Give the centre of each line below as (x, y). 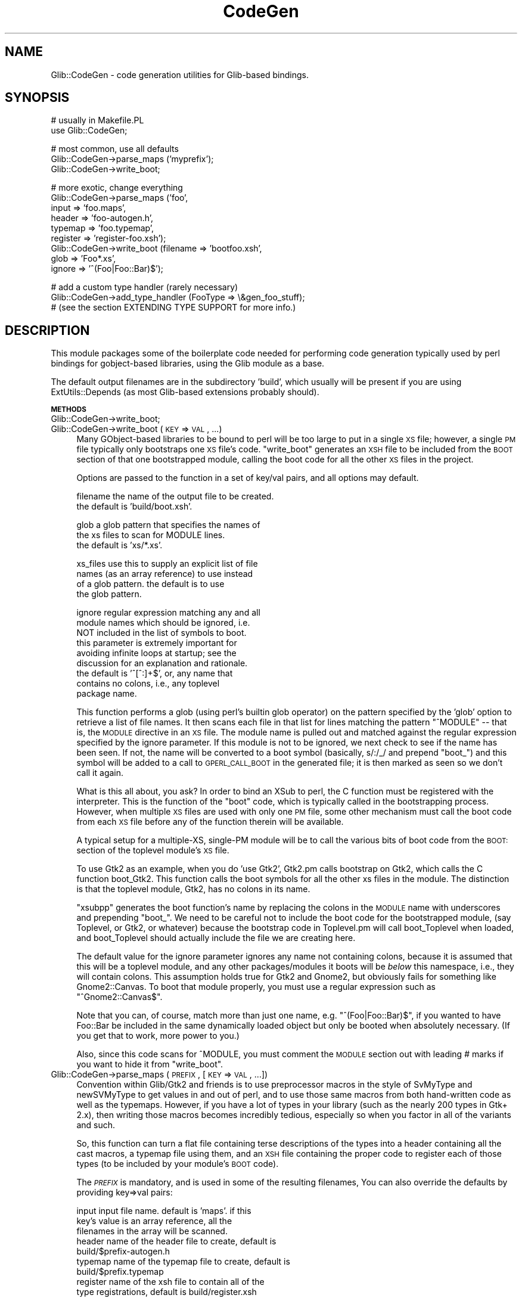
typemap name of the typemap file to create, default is (183, 1262)
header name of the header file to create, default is (176, 1241)
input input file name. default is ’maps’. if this (164, 1211)
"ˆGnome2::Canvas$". (119, 997)
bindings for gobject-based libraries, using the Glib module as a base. (188, 364)
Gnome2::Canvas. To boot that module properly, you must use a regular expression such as (256, 987)
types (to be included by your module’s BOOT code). (178, 1164)
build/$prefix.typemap (120, 1272)
